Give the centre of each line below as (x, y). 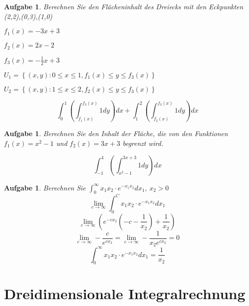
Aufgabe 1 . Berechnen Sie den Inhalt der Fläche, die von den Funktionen (116, 133)
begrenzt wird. (143, 143)
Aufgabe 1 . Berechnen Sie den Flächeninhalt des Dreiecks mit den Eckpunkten (124, 6)
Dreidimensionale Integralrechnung (125, 293)
